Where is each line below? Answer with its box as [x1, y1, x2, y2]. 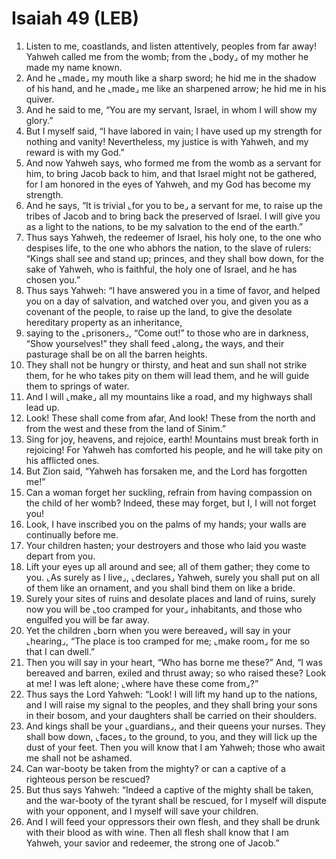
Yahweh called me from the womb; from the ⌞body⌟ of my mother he [25, 50, 309, 62]
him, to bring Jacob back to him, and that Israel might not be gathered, [25, 167, 318, 179]
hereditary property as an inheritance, [25, 316, 183, 328]
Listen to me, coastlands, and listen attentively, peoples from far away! [25, 40, 317, 52]
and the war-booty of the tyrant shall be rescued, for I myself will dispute [25, 794, 327, 806]
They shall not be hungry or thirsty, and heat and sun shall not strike [25, 358, 308, 371]
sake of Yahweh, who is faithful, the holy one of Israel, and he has [25, 263, 298, 275]
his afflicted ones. [25, 454, 100, 466]
